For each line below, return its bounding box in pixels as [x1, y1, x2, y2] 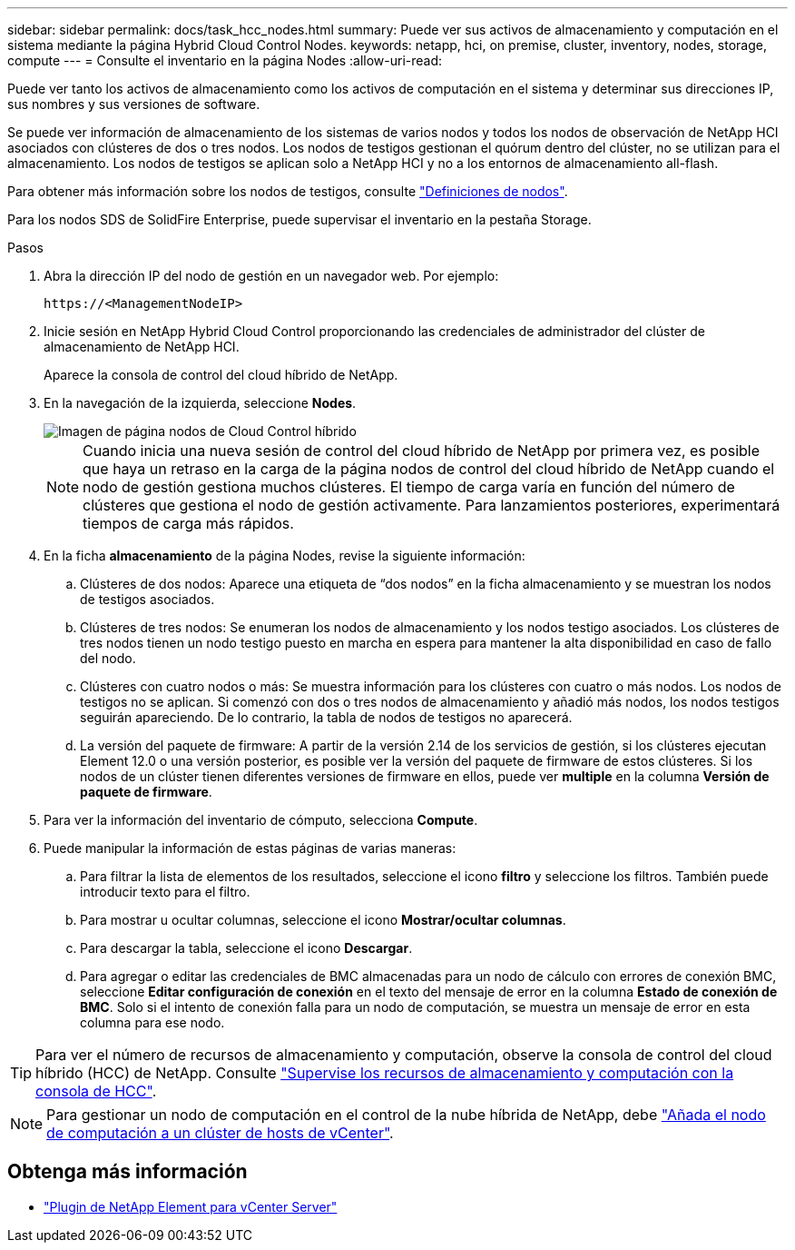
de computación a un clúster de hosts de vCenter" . [46, 1124, 394, 1142]
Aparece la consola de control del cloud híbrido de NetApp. [44, 367, 398, 382]
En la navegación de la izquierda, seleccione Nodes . [44, 395, 357, 411]
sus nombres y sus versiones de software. [7, 96, 260, 112]
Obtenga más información [7, 1160, 248, 1184]
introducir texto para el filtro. [80, 884, 250, 899]
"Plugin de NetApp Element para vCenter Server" [44, 1198, 338, 1215]
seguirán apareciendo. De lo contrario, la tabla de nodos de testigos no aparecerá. [80, 709, 573, 725]
